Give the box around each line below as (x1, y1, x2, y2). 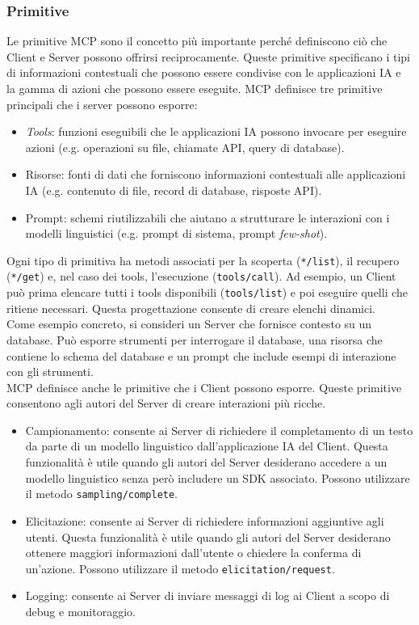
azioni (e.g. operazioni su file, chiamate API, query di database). (25, 138, 345, 155)
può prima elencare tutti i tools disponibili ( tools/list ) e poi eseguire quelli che (6, 284, 409, 301)
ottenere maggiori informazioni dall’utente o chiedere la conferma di (25, 544, 362, 561)
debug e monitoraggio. (25, 602, 136, 619)
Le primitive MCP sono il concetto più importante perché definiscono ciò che (6, 32, 388, 49)
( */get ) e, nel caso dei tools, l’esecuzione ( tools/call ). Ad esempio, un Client (6, 268, 396, 285)
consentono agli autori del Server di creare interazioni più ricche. (6, 395, 326, 412)
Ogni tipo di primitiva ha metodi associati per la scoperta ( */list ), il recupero (6, 251, 400, 268)
